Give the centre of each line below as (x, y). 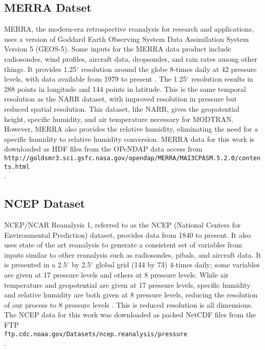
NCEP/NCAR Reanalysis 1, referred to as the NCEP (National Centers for (123, 225)
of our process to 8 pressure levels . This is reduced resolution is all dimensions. (129, 304)
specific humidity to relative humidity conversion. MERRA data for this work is (129, 139)
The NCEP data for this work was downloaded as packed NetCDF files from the (130, 315)
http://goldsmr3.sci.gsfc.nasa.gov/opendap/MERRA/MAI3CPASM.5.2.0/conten (132, 158)
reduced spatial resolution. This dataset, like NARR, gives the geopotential (122, 108)
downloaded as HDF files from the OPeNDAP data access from (103, 149)
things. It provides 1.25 (40, 69)
